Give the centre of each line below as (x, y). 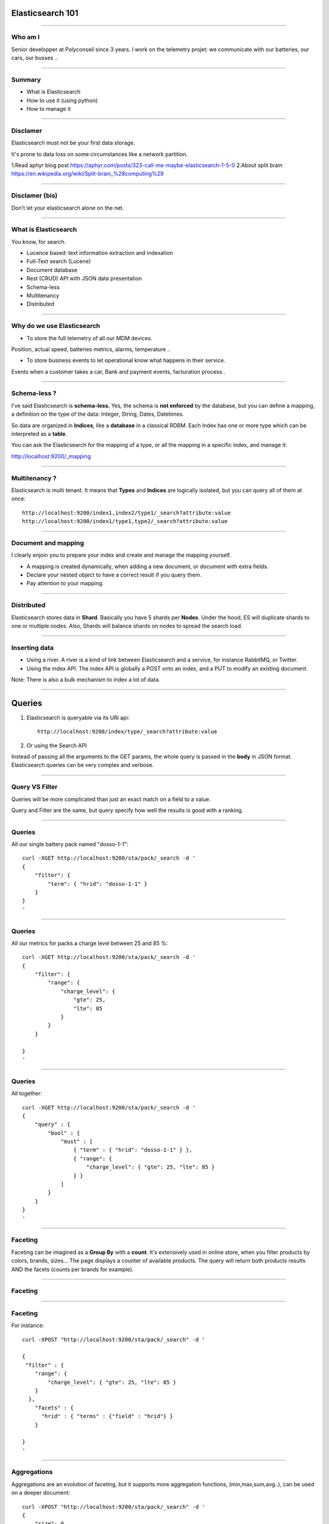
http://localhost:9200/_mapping (51, 456)
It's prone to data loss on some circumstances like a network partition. (100, 154)
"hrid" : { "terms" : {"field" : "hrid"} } (107, 1416)
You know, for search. (39, 241)
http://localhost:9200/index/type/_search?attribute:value (127, 732)
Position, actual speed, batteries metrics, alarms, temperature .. (91, 349)
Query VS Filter (34, 787)
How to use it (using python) (62, 100)
